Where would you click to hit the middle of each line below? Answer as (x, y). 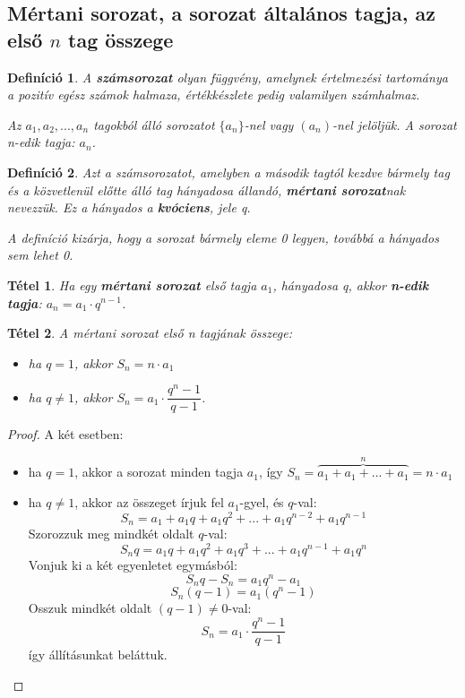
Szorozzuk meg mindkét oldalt (111, 534)
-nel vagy (269, 124)
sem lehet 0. (40, 255)
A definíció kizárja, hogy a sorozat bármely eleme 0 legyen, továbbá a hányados (223, 237)
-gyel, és (262, 502)
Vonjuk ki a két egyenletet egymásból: (133, 565)
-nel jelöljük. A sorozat (395, 124)
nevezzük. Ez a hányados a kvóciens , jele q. (129, 207)
